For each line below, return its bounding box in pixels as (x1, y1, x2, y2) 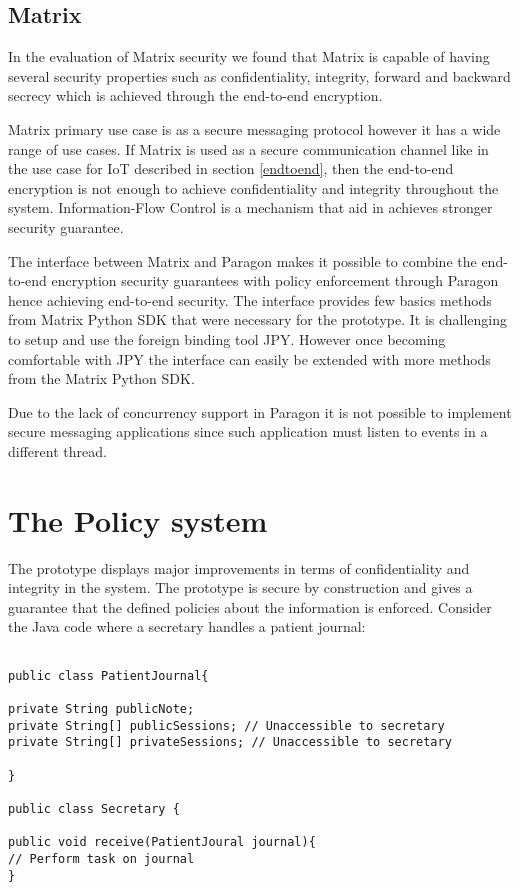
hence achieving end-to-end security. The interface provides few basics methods (8, 289, 492, 310)
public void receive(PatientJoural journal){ (8, 835, 316, 850)
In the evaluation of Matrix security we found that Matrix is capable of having (8, 46, 490, 67)
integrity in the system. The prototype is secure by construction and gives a (8, 577, 473, 598)
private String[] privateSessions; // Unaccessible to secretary (8, 735, 452, 750)
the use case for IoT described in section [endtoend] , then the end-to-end (8, 158, 454, 179)
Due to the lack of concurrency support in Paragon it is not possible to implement (8, 401, 512, 422)
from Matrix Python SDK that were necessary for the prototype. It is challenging (8, 309, 508, 330)
